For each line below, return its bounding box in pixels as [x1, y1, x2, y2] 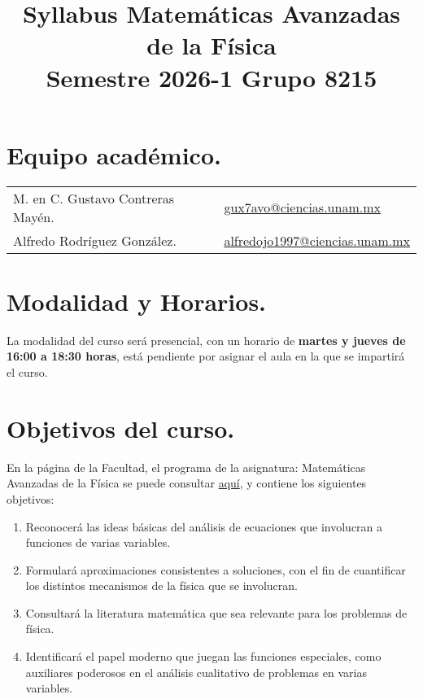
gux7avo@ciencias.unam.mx [224, 198, 381, 217]
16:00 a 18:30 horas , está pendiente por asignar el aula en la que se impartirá [7, 347, 405, 365]
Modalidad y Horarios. [7, 284, 267, 317]
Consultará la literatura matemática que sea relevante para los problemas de [25, 604, 408, 621]
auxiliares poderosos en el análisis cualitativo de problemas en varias [25, 663, 367, 680]
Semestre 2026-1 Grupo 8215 [46, 60, 377, 94]
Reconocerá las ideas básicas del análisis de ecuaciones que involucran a [25, 518, 383, 535]
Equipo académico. [7, 138, 221, 171]
